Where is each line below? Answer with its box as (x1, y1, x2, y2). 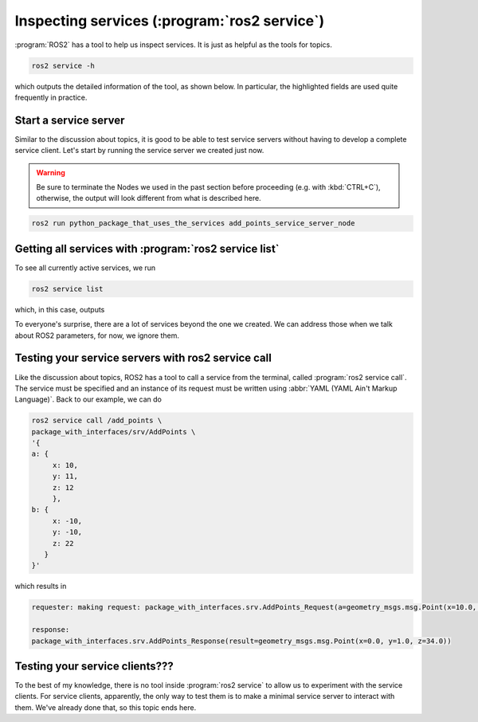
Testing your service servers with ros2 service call (14, 351, 272, 365)
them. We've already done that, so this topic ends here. (14, 702, 197, 712)
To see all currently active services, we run (14, 263, 156, 273)
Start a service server (14, 113, 125, 127)
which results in (14, 582, 67, 591)
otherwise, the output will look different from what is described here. (36, 194, 262, 203)
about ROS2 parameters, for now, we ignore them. (14, 331, 179, 340)
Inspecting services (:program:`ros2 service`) (14, 12, 325, 29)
